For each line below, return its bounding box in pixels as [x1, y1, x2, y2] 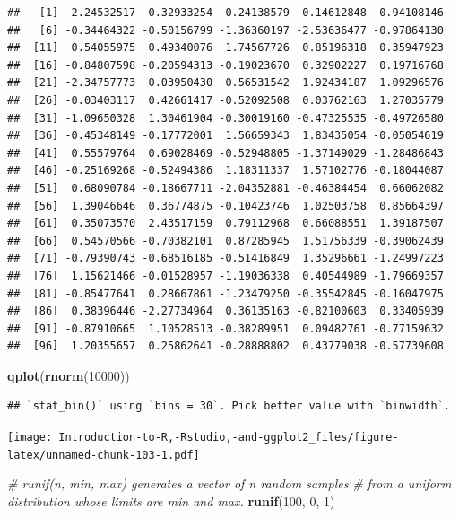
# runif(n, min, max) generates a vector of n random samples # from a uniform [7, 474, 452, 493]
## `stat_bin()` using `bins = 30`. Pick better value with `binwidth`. [7, 400, 450, 413]
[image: [7, 431, 53, 444]
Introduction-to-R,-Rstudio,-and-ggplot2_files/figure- [58, 431, 399, 444]
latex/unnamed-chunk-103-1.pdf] [7, 448, 200, 461]
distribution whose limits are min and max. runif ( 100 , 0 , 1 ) [7, 491, 335, 510]
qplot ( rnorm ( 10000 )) [7, 366, 130, 384]
